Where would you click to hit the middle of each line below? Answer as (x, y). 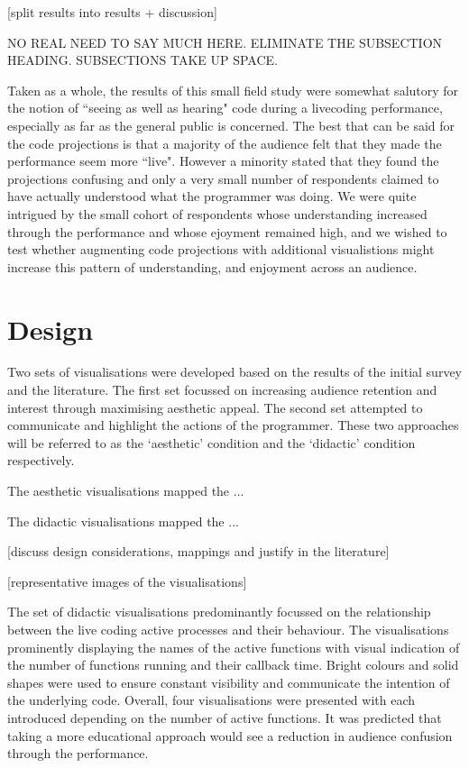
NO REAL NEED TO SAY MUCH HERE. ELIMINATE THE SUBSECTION (225, 42)
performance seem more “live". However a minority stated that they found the (223, 161)
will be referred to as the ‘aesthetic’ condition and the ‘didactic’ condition (212, 442)
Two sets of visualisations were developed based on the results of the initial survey (234, 372)
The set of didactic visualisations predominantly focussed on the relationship (219, 612)
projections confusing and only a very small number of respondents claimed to (223, 178)
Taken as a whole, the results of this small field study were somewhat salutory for (233, 90)
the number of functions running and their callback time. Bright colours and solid (233, 665)
